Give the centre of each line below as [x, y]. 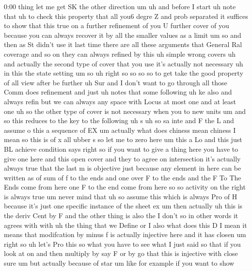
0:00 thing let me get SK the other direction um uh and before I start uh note [120, 6]
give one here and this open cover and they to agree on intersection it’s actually [122, 158]
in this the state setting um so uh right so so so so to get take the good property [124, 73]
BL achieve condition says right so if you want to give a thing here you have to [121, 149]
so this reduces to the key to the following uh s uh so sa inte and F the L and [119, 120]
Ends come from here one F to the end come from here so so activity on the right [125, 187]
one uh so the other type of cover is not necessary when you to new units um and [125, 111]
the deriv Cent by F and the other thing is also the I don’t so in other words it [121, 215]
